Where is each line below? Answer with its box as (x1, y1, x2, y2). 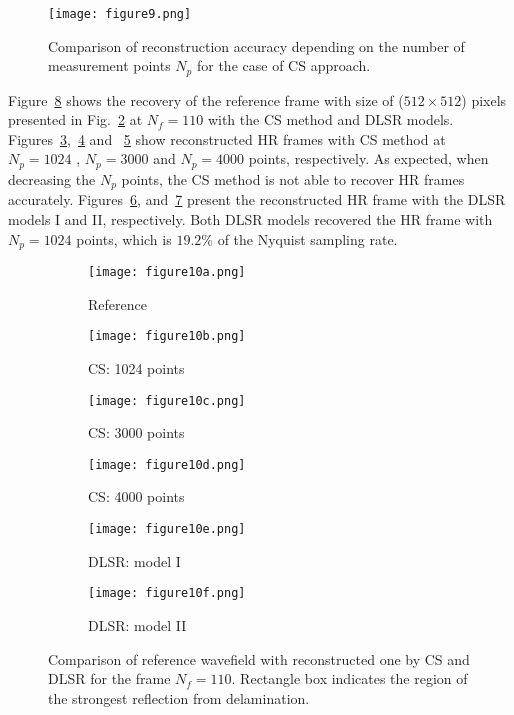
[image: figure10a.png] (88, 265, 246, 280)
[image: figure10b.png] (88, 329, 246, 344)
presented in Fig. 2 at (8, 109, 143, 130)
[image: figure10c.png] (88, 393, 246, 408)
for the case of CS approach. (196, 55, 371, 76)
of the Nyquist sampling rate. (217, 228, 398, 249)
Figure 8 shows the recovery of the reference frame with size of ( (8, 89, 404, 110)
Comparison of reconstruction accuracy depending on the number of (48, 35, 465, 56)
